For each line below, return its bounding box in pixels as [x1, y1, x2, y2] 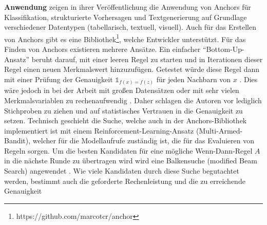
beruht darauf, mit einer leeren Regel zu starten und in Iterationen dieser [31, 53, 263, 64]
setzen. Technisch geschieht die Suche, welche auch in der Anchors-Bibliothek [4, 115, 247, 126]
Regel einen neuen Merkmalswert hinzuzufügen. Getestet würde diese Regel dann [4, 64, 260, 74]
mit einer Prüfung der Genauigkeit [4, 73, 113, 84]
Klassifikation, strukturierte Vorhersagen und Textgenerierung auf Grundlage [4, 11, 247, 22]
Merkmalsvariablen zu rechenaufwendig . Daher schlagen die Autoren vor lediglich [4, 95, 262, 105]
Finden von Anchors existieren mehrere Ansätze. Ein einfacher [4, 44, 201, 54]
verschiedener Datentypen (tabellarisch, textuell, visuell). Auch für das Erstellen [4, 22, 256, 32]
